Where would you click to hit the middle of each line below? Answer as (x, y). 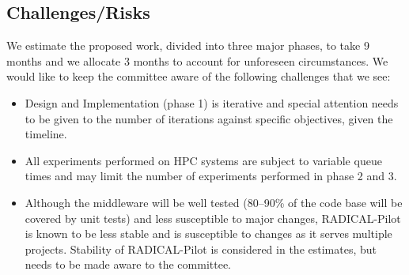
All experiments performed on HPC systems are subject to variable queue (203, 160)
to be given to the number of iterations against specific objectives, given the (209, 118)
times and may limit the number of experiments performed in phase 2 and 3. (211, 176)
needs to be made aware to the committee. (128, 264)
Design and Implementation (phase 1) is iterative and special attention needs (212, 102)
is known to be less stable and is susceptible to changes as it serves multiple (208, 234)
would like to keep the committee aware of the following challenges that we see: (199, 76)
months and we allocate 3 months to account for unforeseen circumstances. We (197, 60)
